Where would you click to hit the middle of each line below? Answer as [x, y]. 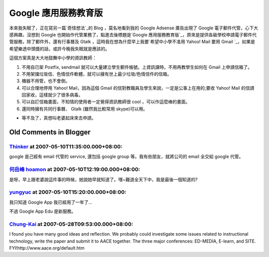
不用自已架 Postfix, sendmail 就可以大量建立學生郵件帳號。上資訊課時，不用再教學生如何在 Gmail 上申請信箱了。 [137, 67]
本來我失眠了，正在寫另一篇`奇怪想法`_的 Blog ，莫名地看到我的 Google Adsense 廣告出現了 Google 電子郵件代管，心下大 [134, 28]
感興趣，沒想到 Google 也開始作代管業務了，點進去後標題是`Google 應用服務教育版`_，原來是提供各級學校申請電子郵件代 [133, 34]
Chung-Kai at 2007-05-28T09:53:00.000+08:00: [71, 224]
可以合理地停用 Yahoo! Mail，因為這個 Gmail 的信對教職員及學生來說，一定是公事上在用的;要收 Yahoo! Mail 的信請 [138, 88]
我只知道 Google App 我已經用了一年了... [51, 202]
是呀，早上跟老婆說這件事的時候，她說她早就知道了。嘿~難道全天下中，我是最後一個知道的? [103, 179]
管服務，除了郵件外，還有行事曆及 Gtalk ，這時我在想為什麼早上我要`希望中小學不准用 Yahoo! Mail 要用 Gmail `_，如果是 [132, 42]
